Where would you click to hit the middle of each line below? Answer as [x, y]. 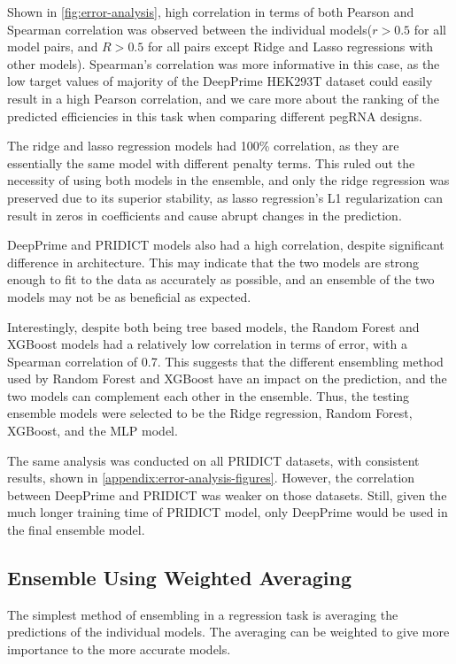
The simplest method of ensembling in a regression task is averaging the [203, 614]
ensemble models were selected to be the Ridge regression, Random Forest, [210, 413]
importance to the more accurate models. [119, 649]
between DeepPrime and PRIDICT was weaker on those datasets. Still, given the [227, 494]
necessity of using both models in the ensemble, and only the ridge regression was [228, 180]
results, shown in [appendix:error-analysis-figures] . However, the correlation [211, 478]
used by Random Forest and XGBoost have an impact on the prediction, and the [227, 378]
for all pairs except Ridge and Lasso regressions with [290, 46]
